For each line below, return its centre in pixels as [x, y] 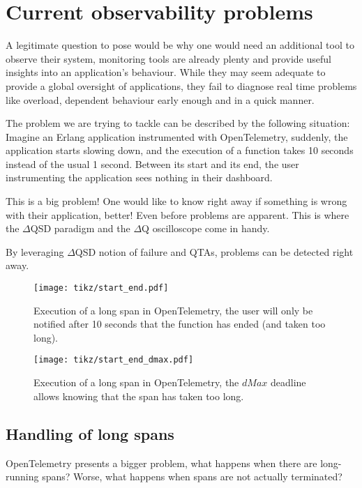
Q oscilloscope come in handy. [206, 228]
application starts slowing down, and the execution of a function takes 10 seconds [180, 150]
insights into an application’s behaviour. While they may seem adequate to [166, 72]
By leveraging [35, 251]
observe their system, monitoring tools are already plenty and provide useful [168, 58]
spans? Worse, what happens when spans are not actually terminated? [192, 476]
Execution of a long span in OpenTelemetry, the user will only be [173, 310]
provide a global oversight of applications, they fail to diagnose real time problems [181, 85]
